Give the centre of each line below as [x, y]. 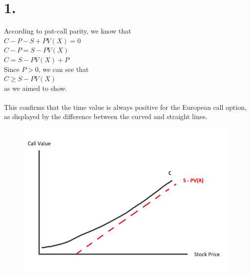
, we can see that [64, 69]
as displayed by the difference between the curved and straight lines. [106, 116]
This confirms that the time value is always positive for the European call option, [125, 107]
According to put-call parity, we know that [68, 31]
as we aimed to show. [36, 88]
